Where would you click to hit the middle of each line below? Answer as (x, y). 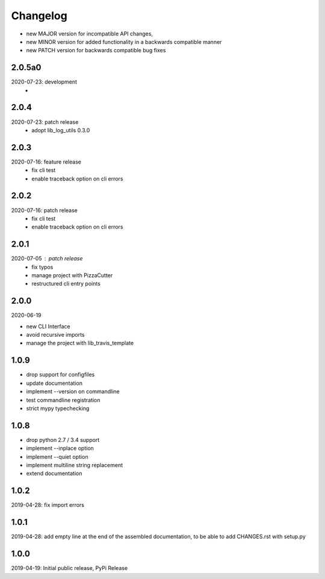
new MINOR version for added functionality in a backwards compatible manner (124, 41)
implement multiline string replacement (75, 465)
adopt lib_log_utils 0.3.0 (61, 130)
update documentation (54, 383)
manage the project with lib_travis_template (80, 343)
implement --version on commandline (73, 391)
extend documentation (54, 473)
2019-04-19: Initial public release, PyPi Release (70, 568)
